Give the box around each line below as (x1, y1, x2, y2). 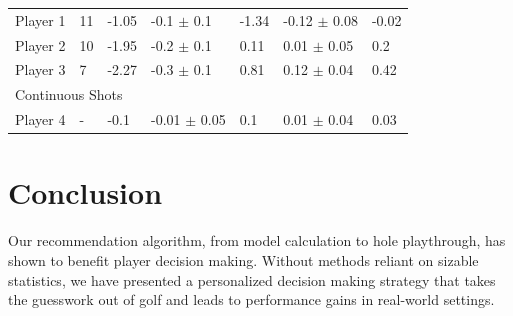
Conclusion (8, 172, 163, 213)
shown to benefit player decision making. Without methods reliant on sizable (8, 249, 479, 270)
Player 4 (15, 109, 66, 130)
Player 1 (15, 9, 66, 30)
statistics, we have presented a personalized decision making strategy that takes (8, 269, 496, 290)
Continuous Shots (15, 84, 123, 105)
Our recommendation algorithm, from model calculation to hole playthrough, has (8, 230, 506, 251)
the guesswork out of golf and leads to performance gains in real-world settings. (8, 289, 495, 310)
